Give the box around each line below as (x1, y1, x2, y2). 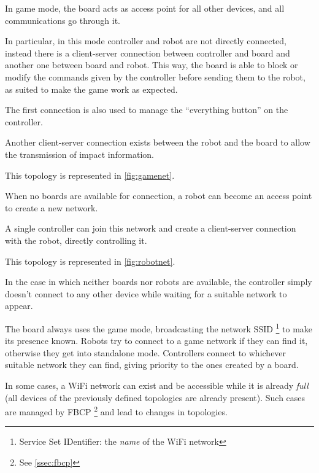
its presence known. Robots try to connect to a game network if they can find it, (5, 334, 308, 347)
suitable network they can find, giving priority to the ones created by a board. (5, 358, 299, 371)
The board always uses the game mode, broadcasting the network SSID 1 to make (5, 320, 313, 335)
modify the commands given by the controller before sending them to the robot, (5, 70, 306, 83)
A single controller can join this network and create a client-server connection (5, 222, 296, 235)
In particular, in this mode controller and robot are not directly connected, (5, 34, 286, 47)
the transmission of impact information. (5, 147, 154, 160)
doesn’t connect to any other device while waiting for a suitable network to (5, 287, 287, 300)
